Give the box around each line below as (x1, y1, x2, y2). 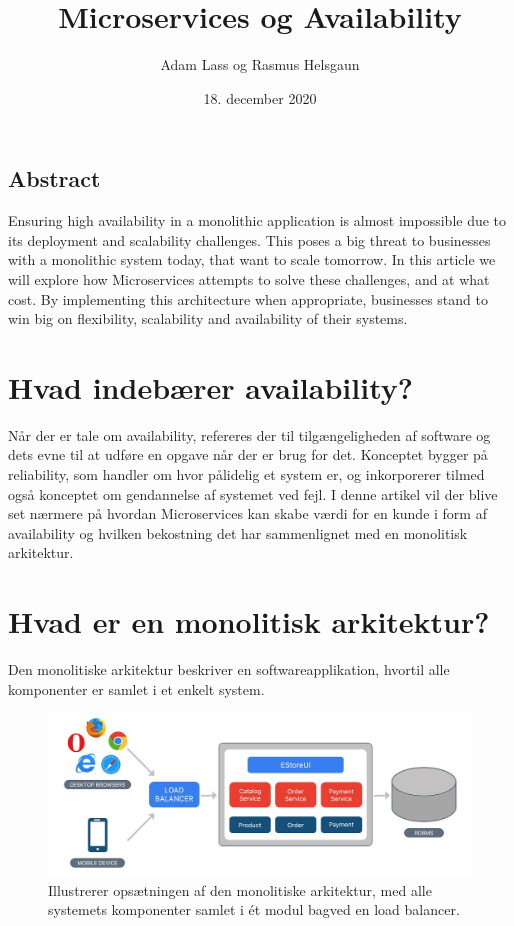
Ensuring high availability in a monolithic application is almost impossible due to (8, 210, 507, 231)
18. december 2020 (203, 87, 317, 108)
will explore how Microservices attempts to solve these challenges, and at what (8, 268, 490, 289)
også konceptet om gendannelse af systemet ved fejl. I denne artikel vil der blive (8, 483, 498, 504)
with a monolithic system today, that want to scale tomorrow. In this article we (8, 249, 496, 270)
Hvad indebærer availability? (8, 366, 413, 407)
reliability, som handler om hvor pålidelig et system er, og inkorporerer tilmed (8, 464, 485, 484)
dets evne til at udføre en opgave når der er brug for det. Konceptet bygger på (8, 444, 488, 465)
